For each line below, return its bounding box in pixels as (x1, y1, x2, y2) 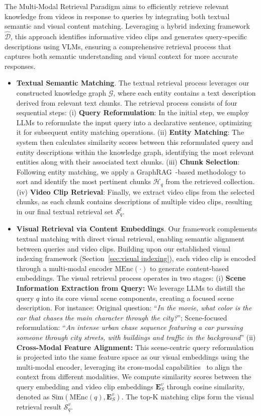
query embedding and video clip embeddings (16, 381, 153, 391)
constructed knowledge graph (16, 87, 107, 98)
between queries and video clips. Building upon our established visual (16, 243, 231, 254)
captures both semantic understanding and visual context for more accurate (5, 51, 238, 61)
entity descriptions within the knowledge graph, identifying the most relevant (16, 146, 254, 157)
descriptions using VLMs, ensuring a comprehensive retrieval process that (5, 41, 231, 51)
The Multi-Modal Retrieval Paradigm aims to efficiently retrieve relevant (5, 1, 229, 11)
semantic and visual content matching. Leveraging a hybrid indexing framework (5, 21, 250, 31)
